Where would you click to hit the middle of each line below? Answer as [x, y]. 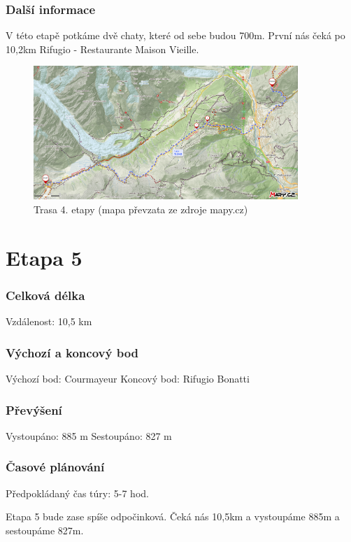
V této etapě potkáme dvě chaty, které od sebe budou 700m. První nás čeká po [175, 35]
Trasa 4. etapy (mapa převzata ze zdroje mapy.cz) [141, 209]
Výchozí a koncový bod [72, 352]
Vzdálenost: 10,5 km [49, 321]
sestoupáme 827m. [45, 530]
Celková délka [45, 295]
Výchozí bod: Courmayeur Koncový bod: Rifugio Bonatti [128, 378]
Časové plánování [55, 467]
